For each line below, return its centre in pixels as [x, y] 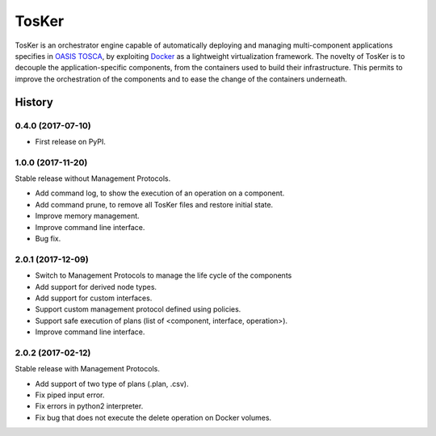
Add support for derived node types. [96, 287]
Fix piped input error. [70, 395]
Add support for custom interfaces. [94, 298]
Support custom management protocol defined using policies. [138, 309]
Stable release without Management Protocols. [93, 178]
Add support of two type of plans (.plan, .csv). [112, 384]
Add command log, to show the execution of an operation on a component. [160, 193]
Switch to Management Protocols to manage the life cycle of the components [163, 275]
